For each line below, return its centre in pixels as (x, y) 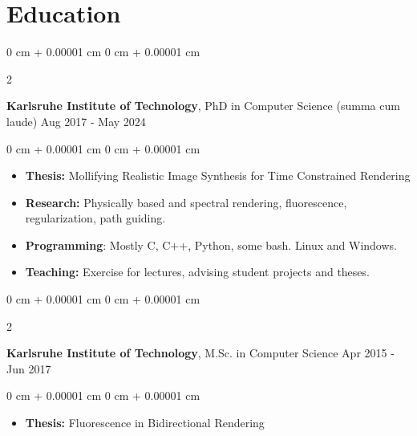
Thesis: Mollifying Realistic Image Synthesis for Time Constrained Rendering (218, 175)
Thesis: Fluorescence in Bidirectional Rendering (145, 423)
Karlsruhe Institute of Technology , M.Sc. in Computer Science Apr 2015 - (200, 353)
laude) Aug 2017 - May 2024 (76, 121)
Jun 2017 (29, 368)
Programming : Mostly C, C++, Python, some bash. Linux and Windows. (211, 244)
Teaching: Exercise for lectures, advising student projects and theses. (197, 272)
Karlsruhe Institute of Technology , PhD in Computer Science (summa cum (203, 106)
